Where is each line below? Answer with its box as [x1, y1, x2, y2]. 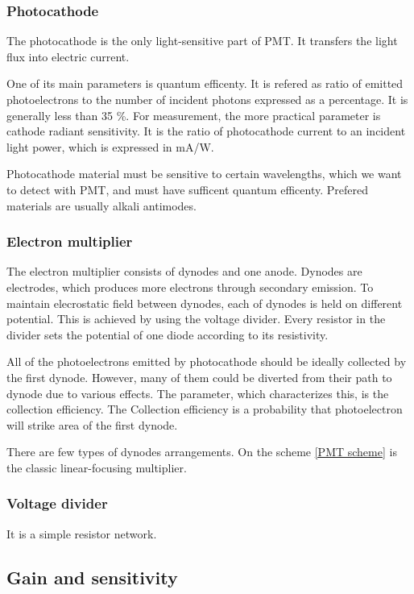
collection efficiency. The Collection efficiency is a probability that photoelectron [6, 401, 403, 417]
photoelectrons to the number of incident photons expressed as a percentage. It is [6, 91, 408, 107]
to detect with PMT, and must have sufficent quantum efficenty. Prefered [6, 181, 368, 197]
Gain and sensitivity [6, 564, 178, 589]
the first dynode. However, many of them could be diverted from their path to [6, 368, 392, 385]
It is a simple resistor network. [6, 525, 157, 542]
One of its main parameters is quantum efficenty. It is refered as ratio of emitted [6, 75, 404, 92]
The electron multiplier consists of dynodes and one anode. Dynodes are [6, 263, 362, 280]
